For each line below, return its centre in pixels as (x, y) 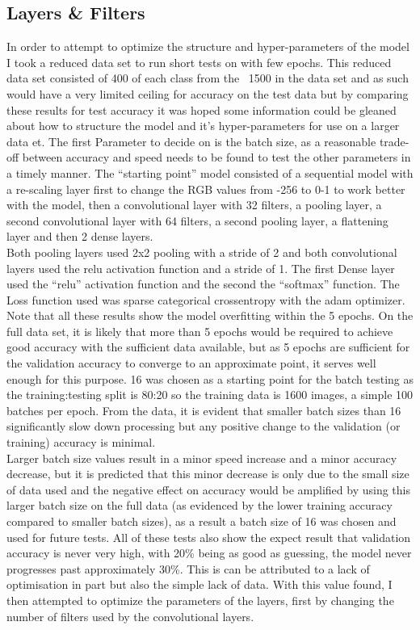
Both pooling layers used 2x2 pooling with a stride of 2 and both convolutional (202, 252)
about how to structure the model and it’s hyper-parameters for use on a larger (203, 126)
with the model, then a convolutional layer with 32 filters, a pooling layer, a (194, 205)
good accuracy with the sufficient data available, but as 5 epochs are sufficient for (208, 347)
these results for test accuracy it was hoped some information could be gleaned (202, 109)
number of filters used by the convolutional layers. (130, 616)
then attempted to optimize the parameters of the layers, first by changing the (200, 600)
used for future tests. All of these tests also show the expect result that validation (209, 537)
